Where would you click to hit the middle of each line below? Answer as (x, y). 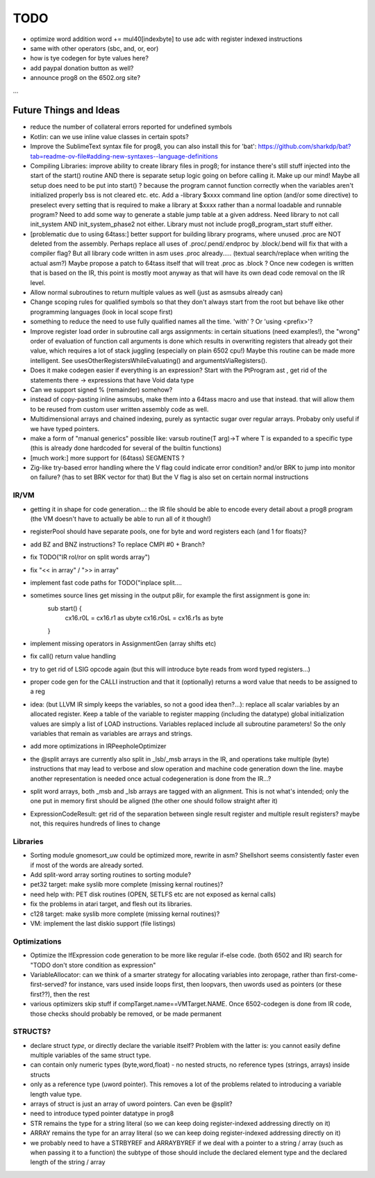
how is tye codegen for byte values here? (90, 58)
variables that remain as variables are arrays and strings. (111, 734)
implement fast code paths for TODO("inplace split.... (106, 582)
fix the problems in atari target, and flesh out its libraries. (111, 904)
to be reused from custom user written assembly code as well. (119, 409)
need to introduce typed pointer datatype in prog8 (102, 1113)
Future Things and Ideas (67, 110)
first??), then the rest (60, 994)
